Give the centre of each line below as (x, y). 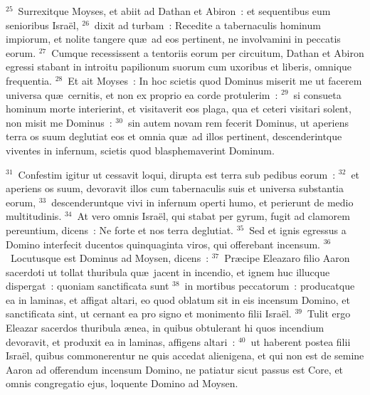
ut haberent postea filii (301, 341)
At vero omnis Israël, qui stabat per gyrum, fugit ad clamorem (213, 216)
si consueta (317, 94)
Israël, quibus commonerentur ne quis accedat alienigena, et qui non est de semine (185, 355)
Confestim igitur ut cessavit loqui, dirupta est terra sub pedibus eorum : (177, 174)
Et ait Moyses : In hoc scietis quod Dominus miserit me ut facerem (215, 80)
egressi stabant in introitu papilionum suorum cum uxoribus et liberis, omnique (179, 67)
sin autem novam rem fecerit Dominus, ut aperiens (238, 122)
